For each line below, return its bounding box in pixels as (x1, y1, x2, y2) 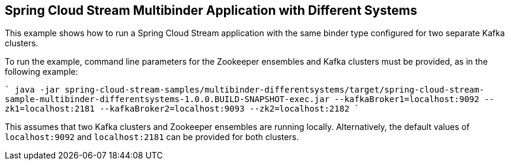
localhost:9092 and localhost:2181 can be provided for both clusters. (5, 132, 299, 142)
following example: (5, 66, 78, 77)
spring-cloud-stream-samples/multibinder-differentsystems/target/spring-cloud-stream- (65, 85, 485, 95)
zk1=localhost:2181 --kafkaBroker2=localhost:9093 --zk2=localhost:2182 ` (5, 104, 360, 114)
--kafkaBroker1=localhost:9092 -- (334, 94, 495, 104)
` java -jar (5, 85, 60, 95)
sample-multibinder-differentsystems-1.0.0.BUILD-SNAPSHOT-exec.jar (5, 94, 329, 104)
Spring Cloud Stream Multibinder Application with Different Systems (5, 3, 417, 18)
